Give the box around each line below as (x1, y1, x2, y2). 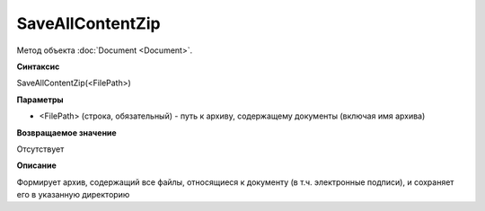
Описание (16, 160, 57, 171)
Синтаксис (16, 61, 60, 72)
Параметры (16, 94, 64, 105)
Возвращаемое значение (16, 127, 117, 138)
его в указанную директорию (16, 189, 130, 200)
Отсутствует (16, 144, 65, 154)
